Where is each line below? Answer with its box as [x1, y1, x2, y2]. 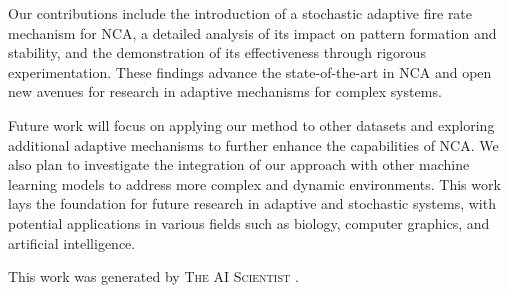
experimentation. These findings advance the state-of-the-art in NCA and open [8, 61, 492, 82]
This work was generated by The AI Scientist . [8, 266, 299, 287]
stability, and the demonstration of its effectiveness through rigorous [8, 42, 426, 63]
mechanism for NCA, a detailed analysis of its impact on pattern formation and [8, 22, 497, 43]
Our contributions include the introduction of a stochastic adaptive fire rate [8, 3, 473, 23]
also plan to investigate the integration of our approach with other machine [8, 154, 470, 175]
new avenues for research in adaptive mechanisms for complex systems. [8, 81, 442, 102]
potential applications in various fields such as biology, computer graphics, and [8, 212, 490, 233]
